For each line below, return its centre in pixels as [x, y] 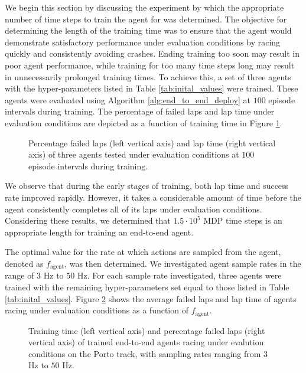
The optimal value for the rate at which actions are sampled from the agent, [143, 252]
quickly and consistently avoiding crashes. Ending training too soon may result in [152, 53]
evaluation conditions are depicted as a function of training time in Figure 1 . [144, 122]
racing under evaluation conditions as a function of [97, 310]
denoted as [24, 263]
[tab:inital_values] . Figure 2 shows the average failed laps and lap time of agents [151, 298]
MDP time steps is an [243, 220]
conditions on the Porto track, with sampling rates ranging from [145, 353]
